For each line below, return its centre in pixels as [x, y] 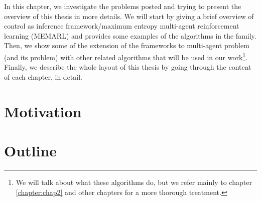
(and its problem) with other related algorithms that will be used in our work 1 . [126, 56]
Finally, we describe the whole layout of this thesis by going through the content [128, 67]
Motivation [43, 111]
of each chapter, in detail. [43, 76]
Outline [31, 150]
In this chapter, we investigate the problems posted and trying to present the [123, 6]
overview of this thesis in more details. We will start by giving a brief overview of [129, 16]
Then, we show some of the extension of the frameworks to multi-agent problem [127, 45]
